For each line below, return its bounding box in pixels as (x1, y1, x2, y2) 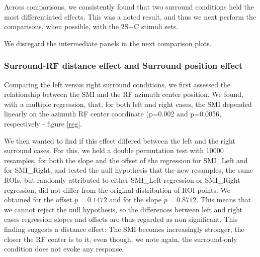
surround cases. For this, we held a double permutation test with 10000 (4, 145, 224, 156)
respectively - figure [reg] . (4, 118, 82, 128)
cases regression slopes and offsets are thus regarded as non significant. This (4, 214, 238, 224)
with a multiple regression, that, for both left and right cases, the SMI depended (4, 98, 252, 109)
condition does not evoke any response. (4, 243, 124, 254)
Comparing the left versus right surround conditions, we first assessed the (4, 79, 231, 89)
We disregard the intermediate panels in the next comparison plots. (4, 38, 212, 48)
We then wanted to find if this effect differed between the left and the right (4, 135, 235, 146)
